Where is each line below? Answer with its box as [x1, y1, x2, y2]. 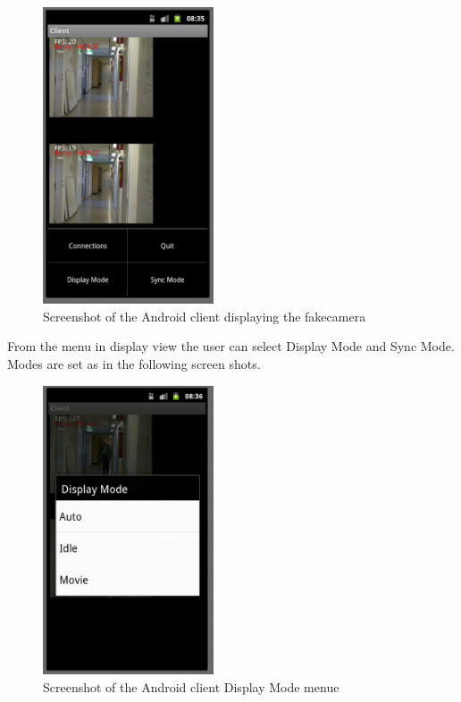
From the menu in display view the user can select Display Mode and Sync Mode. [7, 337, 455, 355]
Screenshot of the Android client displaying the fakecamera [43, 306, 366, 325]
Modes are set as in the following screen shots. [7, 354, 261, 372]
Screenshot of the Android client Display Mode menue [43, 677, 339, 696]
